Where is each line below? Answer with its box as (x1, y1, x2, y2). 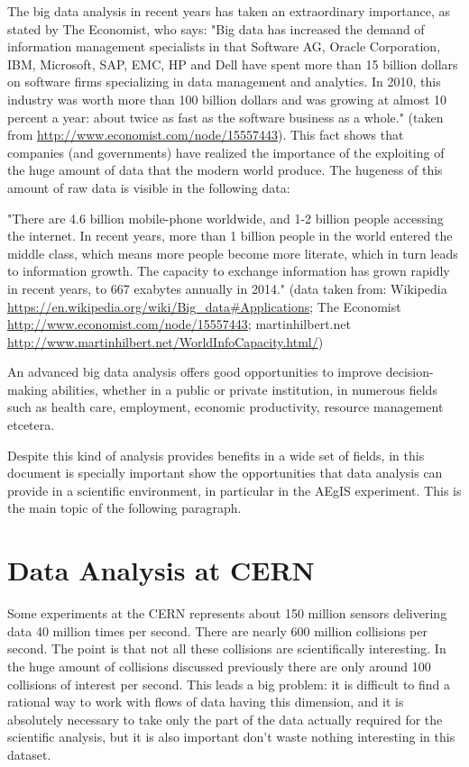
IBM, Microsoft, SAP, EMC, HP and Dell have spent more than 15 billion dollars (7, 54, 458, 73)
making (7, 379, 48, 398)
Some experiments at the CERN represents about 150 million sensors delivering (7, 604, 447, 623)
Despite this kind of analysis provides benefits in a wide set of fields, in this (7, 445, 425, 464)
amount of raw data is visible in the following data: (7, 178, 290, 196)
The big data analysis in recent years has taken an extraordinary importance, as (7, 2, 451, 20)
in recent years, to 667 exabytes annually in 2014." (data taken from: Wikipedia (7, 278, 447, 297)
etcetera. (7, 415, 55, 434)
